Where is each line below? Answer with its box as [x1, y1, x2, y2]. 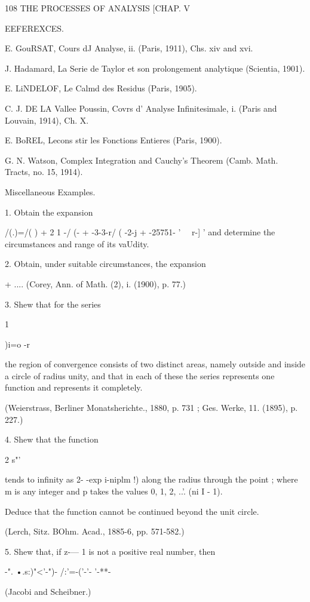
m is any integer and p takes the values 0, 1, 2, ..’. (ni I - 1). [5, 485, 223, 497]
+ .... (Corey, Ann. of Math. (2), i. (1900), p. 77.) [5, 277, 186, 290]
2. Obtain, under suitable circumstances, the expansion [5, 257, 206, 270]
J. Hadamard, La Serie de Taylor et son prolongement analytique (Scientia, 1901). [5, 62, 305, 74]
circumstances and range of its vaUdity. [5, 237, 149, 250]
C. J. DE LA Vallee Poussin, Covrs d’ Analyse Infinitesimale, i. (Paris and [5, 102, 277, 114]
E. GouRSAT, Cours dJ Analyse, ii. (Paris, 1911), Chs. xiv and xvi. [5, 42, 253, 54]
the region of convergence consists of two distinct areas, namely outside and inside [5, 358, 306, 370]
